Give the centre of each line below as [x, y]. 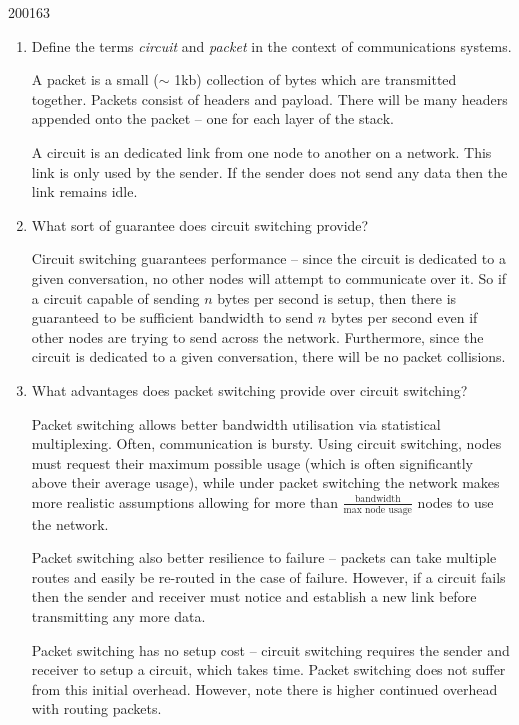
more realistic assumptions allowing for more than [184, 501]
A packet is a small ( [95, 79]
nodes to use [455, 501]
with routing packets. [96, 708]
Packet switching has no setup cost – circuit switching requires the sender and [270, 649]
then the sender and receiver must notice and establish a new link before [254, 596]
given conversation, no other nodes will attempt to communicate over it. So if [269, 277]
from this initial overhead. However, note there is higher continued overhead [264, 688]
